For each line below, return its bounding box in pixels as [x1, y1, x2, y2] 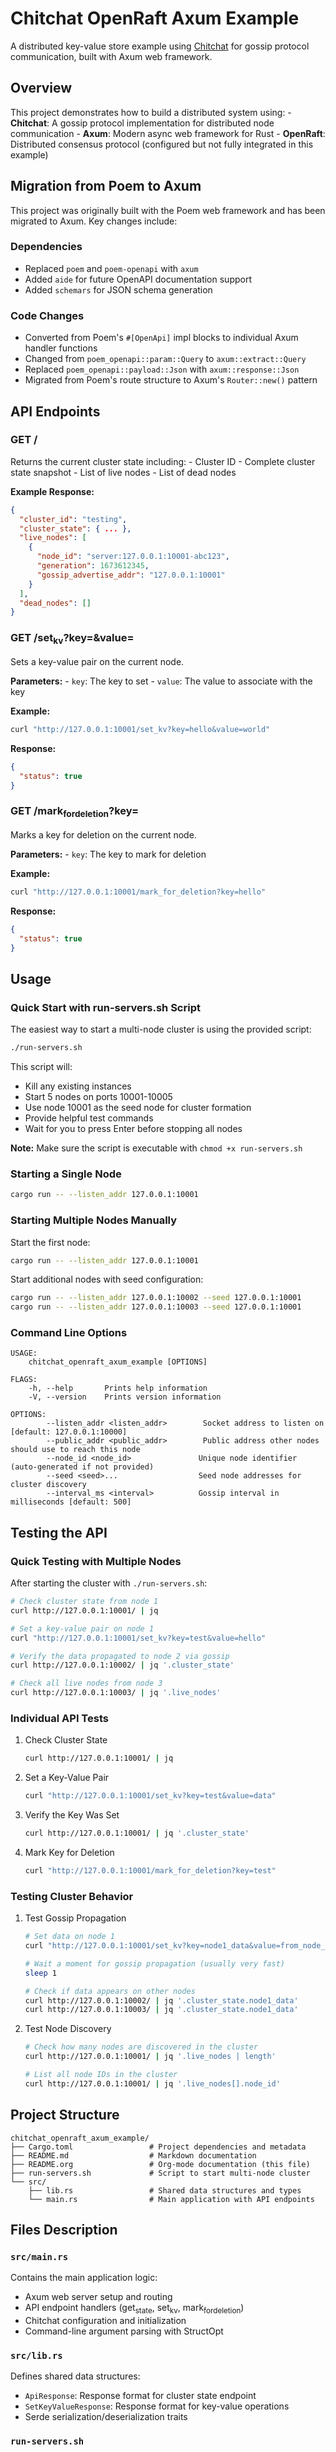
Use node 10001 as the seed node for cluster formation [24, 1102, 252, 1114]
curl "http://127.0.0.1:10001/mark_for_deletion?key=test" [24, 1866, 277, 1876]
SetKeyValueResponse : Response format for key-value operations [24, 2400, 290, 2412]
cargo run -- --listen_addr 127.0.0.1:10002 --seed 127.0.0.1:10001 [10, 1293, 302, 1303]
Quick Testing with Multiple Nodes [10, 1554, 182, 1568]
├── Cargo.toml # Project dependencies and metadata [10, 2142, 307, 2152]
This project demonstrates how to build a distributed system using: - [10, 106, 292, 118]
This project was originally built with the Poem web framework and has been [10, 204, 326, 216]
